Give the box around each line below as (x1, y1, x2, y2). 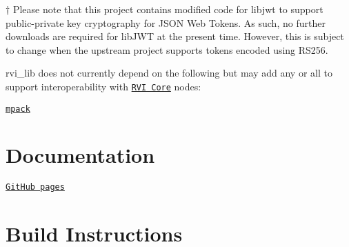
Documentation (6, 141, 155, 169)
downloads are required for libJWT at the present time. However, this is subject (6, 29, 344, 43)
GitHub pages (6, 182, 65, 192)
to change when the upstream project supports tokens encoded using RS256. (6, 42, 328, 57)
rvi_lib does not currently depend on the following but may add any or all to (6, 66, 332, 80)
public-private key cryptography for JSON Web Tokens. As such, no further (6, 15, 326, 30)
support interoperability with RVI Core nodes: (6, 79, 201, 93)
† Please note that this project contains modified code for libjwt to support (6, 2, 323, 16)
